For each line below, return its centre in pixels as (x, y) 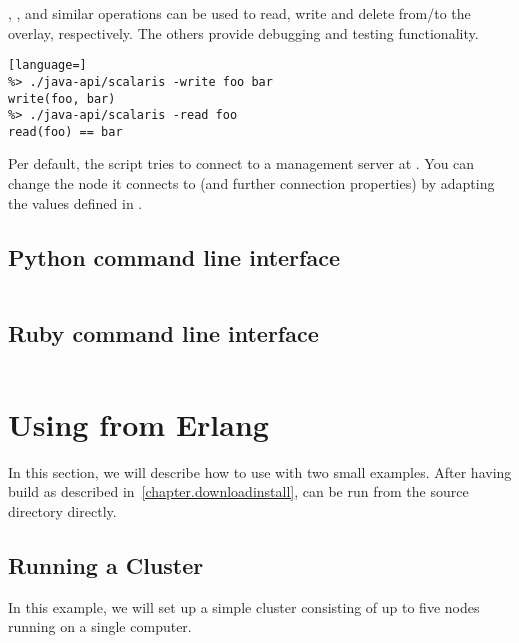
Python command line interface (174, 256)
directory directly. (62, 510)
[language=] (47, 65)
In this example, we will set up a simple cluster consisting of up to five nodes (244, 606)
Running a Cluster (106, 564)
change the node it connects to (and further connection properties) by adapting (251, 183)
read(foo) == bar (65, 131)
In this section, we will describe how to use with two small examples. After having (260, 471)
